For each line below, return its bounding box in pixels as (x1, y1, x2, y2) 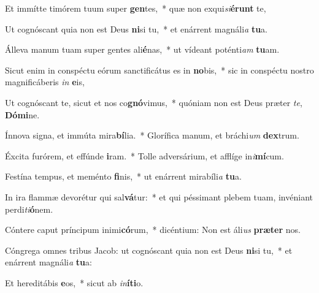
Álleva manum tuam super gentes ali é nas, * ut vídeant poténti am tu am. (5, 43, 280, 56)
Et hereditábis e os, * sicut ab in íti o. (5, 276, 144, 289)
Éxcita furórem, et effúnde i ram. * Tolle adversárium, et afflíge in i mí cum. (5, 149, 284, 162)
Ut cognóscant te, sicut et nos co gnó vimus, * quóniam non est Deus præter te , (5, 96, 302, 108)
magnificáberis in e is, (5, 75, 85, 88)
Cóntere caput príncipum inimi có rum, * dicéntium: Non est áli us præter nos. (5, 223, 301, 236)
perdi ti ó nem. (5, 202, 53, 215)
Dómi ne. (5, 108, 40, 121)
